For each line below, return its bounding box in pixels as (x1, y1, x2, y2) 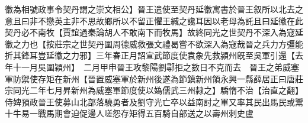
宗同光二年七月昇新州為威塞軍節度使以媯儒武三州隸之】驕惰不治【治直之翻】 (5, 84, 303, 96)
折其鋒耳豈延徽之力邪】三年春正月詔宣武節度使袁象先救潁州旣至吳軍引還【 (5, 49, 295, 61)
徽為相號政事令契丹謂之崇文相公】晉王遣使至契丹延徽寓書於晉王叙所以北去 (5, 3, 295, 15)
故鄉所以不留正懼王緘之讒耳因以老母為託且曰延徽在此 (95, 14, 303, 27)
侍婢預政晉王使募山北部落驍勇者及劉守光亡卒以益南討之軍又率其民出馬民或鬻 (5, 95, 303, 108)
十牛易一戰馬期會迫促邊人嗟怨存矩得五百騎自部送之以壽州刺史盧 (5, 107, 254, 119)
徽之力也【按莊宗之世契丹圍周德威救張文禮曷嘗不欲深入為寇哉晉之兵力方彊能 (5, 37, 303, 50)
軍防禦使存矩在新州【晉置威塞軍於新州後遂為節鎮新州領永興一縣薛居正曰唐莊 (5, 72, 303, 85)
